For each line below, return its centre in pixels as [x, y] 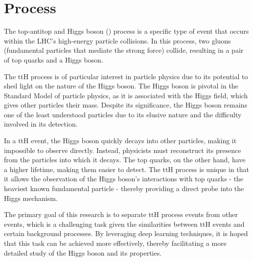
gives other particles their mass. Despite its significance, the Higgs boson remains [126, 105]
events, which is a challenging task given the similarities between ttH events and [124, 224]
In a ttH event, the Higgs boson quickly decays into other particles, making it [120, 141]
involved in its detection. [41, 124]
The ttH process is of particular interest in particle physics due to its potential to [126, 76]
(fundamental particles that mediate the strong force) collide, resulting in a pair [124, 50]
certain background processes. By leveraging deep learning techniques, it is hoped [126, 233]
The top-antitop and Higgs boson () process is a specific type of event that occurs [126, 31]
